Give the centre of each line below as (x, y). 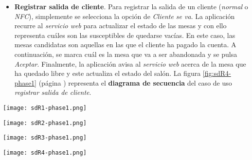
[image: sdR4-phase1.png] (45, 152)
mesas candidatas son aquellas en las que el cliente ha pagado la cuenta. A (125, 44)
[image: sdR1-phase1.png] (45, 108)
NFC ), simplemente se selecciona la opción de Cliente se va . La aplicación (125, 16)
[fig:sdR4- (217, 73)
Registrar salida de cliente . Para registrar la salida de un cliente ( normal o (131, 6)
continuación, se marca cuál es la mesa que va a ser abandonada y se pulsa (126, 54)
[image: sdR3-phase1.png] (45, 138)
